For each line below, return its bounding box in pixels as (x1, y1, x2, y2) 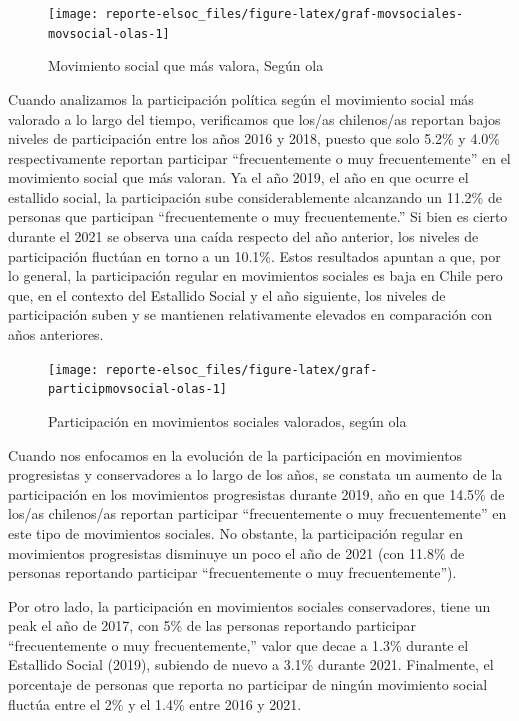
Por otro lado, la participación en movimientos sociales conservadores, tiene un (8, 595, 491, 616)
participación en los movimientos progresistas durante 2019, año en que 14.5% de (8, 483, 505, 504)
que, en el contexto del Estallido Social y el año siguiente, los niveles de (8, 284, 446, 305)
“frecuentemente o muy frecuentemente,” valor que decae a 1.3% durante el (8, 634, 469, 655)
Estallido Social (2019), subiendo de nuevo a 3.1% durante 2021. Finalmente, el (8, 654, 494, 675)
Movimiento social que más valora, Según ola (48, 55, 324, 76)
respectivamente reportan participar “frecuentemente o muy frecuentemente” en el (8, 147, 511, 168)
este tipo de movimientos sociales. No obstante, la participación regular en (8, 522, 464, 543)
